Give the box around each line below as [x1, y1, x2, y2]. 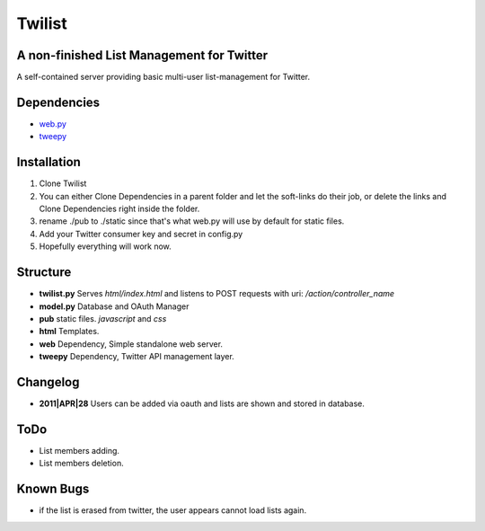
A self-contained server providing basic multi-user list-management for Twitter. [16, 72, 311, 83]
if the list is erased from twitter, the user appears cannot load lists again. [39, 505, 307, 516]
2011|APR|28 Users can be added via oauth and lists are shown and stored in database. [39, 398, 366, 409]
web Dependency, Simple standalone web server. [39, 338, 224, 350]
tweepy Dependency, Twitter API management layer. [39, 351, 235, 362]
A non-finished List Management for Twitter [16, 48, 269, 63]
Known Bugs [16, 482, 90, 497]
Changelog [16, 374, 80, 390]
